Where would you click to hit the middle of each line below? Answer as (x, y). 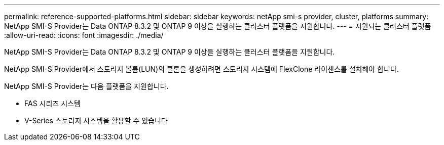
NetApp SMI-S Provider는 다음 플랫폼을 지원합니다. (86, 86)
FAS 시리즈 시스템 (52, 103)
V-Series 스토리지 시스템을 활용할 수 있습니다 (96, 120)
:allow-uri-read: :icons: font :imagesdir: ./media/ (84, 35)
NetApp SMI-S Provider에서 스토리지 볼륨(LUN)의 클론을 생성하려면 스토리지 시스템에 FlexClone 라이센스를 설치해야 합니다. (201, 69)
